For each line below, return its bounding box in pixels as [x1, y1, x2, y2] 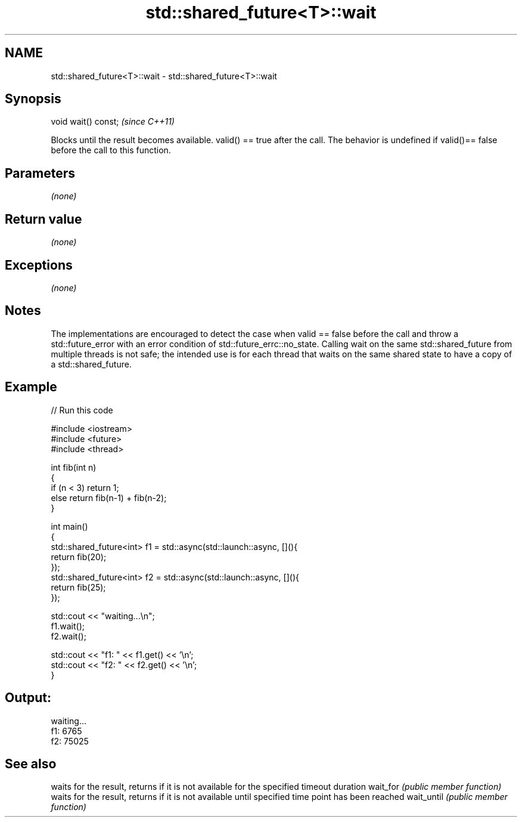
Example [5, 379, 57, 395]
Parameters [5, 165, 75, 181]
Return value [5, 211, 82, 227]
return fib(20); [51, 551, 107, 562]
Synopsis [5, 91, 61, 107]
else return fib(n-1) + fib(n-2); [51, 492, 167, 503]
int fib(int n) [51, 462, 97, 472]
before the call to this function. [51, 145, 171, 156]
